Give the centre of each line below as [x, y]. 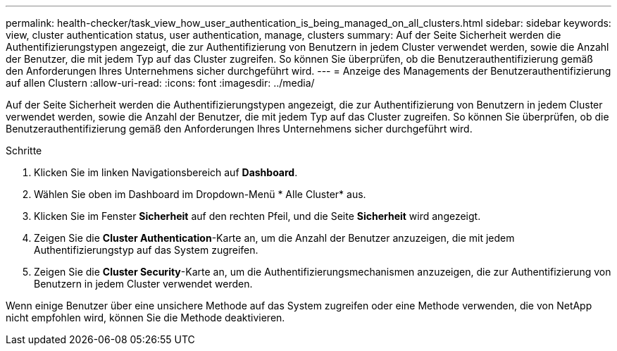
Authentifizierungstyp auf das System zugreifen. [146, 250]
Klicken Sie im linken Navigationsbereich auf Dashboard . [166, 172]
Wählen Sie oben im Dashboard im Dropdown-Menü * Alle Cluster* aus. [200, 194]
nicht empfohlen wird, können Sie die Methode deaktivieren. [145, 318]
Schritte [24, 150]
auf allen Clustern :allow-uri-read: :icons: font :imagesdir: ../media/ [160, 83]
